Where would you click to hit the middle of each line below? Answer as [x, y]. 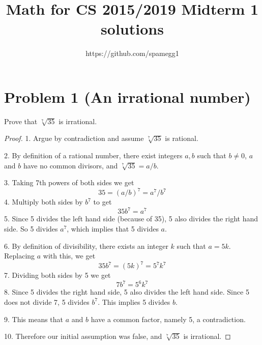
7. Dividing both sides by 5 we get [57, 275]
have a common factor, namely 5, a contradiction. [168, 319]
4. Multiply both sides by [43, 202]
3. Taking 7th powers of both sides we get [69, 182]
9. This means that [34, 319]
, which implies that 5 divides [113, 228]
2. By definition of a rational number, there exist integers [93, 155]
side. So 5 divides [31, 228]
